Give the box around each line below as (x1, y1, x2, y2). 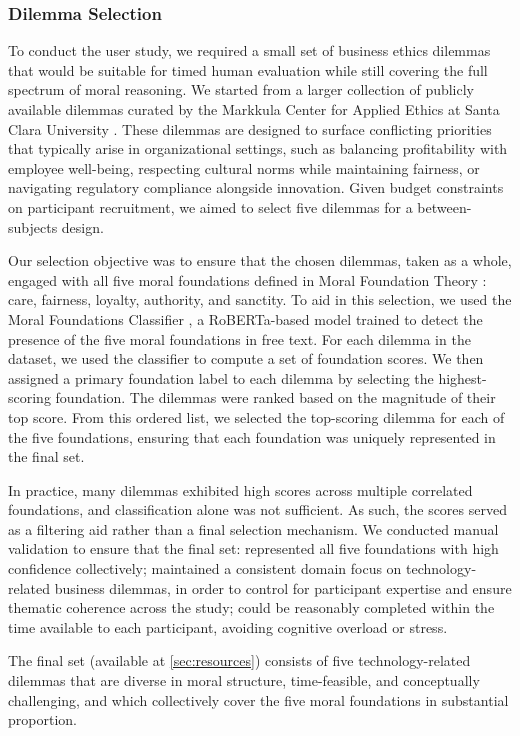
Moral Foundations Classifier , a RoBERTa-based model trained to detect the (8, 308, 483, 329)
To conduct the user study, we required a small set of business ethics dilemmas (8, 40, 491, 61)
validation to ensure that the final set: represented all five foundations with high (8, 538, 499, 559)
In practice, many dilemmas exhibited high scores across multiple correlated (8, 479, 473, 500)
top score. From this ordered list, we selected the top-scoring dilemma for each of (8, 406, 505, 427)
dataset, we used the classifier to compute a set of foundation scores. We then (8, 348, 484, 369)
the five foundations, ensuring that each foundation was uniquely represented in (8, 426, 496, 447)
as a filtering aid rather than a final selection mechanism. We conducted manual (8, 518, 499, 539)
